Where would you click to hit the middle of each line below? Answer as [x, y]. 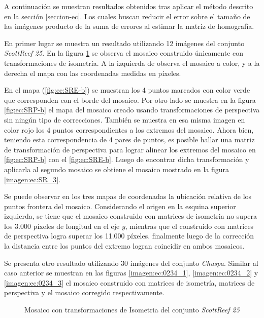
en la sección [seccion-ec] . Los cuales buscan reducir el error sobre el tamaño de [127, 16]
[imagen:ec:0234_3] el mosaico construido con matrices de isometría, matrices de [129, 282]
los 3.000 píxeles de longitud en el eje [62, 226]
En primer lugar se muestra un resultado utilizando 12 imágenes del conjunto [124, 43]
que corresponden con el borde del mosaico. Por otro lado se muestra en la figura [130, 100]
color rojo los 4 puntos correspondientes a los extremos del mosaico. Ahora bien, [129, 129]
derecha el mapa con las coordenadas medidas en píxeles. [93, 73]
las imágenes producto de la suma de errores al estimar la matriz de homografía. [129, 26]
